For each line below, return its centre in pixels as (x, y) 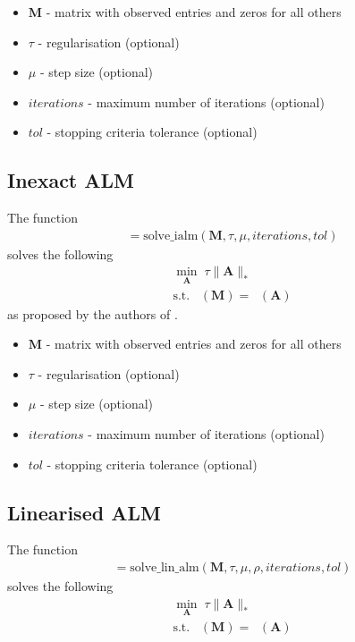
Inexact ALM (71, 180)
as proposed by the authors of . (93, 313)
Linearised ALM (84, 512)
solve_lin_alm (165, 568)
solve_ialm (171, 236)
